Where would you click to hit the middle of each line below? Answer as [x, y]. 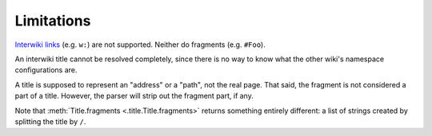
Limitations [53, 21]
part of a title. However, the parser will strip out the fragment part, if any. [134, 96]
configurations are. [46, 70]
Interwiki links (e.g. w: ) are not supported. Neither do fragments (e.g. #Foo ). [140, 45]
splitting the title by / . [50, 121]
